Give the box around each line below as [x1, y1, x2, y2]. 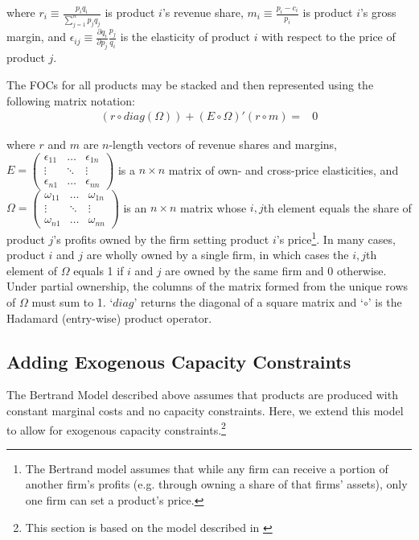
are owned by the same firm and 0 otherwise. [165, 262, 387, 278]
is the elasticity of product [120, 28, 250, 45]
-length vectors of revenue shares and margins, [109, 136, 338, 153]
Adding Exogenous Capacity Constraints [6, 348, 351, 373]
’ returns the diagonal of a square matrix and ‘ [134, 293, 364, 310]
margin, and [6, 28, 66, 45]
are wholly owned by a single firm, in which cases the [86, 246, 349, 263]
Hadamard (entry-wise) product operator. [6, 309, 212, 326]
